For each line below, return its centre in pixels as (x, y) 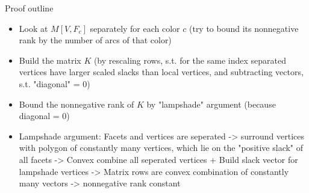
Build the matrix (50, 60)
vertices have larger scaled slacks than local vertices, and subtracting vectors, (161, 72)
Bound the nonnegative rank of (76, 104)
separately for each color (135, 28)
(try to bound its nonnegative (244, 28)
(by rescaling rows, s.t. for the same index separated (190, 60)
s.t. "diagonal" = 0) (55, 83)
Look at (33, 28)
